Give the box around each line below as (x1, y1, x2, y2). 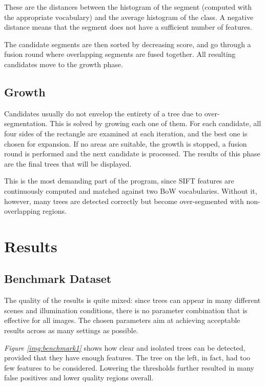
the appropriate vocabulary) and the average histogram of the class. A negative (4, 11, 254, 22)
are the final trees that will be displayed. (4, 158, 132, 169)
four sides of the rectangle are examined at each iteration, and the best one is (4, 128, 248, 138)
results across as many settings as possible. (4, 325, 138, 336)
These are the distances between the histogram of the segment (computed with (4, 2, 252, 12)
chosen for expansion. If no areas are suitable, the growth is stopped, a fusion (4, 138, 247, 149)
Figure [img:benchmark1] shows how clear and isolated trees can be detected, (4, 342, 246, 353)
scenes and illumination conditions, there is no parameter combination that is (4, 304, 248, 315)
